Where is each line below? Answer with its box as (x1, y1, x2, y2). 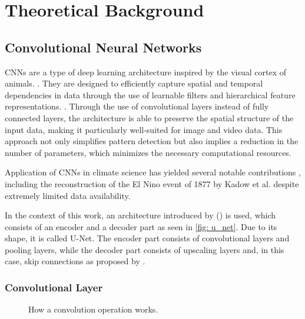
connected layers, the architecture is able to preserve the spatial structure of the (5, 111, 294, 124)
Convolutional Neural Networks (5, 38, 202, 56)
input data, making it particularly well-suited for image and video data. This (5, 123, 283, 135)
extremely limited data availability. (5, 189, 131, 201)
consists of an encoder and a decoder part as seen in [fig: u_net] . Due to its (5, 220, 277, 232)
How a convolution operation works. (28, 303, 158, 315)
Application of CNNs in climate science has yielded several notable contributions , (5, 166, 301, 178)
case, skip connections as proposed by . (5, 255, 145, 267)
